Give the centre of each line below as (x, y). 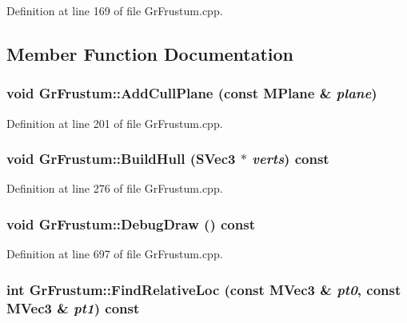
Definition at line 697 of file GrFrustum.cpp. (115, 254)
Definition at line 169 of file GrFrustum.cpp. (115, 10)
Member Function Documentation (150, 53)
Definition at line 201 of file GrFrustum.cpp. (115, 123)
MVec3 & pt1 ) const (73, 307)
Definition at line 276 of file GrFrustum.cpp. (115, 188)
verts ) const (291, 159)
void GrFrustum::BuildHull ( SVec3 (121, 159)
